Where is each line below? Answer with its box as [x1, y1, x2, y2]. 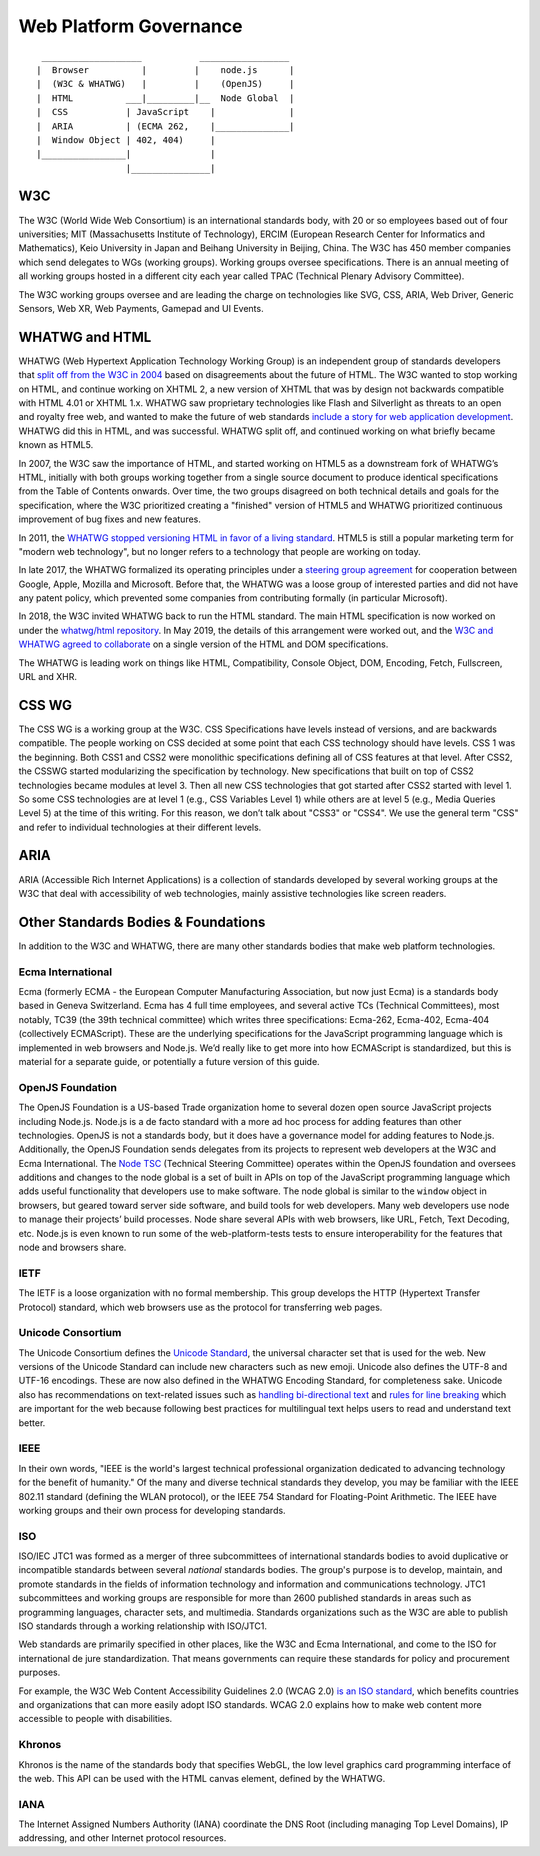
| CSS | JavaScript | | [36, 106, 295, 118]
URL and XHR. [18, 671, 77, 683]
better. [18, 1416, 46, 1429]
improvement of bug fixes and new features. [18, 513, 202, 525]
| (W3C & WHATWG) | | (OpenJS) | [36, 78, 295, 90]
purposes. [18, 1666, 61, 1679]
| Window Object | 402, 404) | [36, 134, 216, 145]
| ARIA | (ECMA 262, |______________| [36, 120, 295, 132]
